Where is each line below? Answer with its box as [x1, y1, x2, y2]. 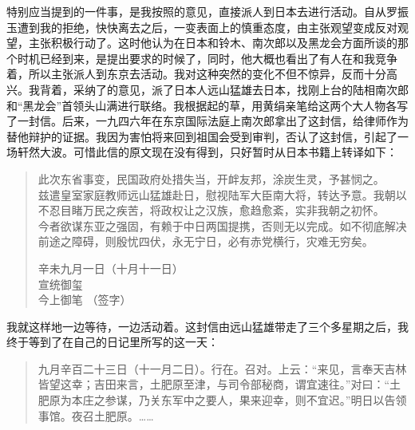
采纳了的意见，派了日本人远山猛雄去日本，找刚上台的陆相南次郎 [73, 81, 409, 97]
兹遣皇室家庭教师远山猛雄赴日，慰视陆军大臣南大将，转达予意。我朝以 [38, 186, 407, 203]
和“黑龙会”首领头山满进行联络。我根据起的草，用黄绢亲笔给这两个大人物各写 [6, 97, 409, 113]
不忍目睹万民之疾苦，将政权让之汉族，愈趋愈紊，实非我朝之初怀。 [38, 202, 385, 219]
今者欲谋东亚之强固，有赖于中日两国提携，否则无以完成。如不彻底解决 [38, 217, 407, 234]
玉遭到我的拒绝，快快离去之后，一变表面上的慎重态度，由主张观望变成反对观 [6, 18, 409, 35]
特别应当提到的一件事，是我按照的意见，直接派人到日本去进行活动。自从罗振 [6, 3, 409, 19]
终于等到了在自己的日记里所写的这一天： [6, 333, 219, 350]
